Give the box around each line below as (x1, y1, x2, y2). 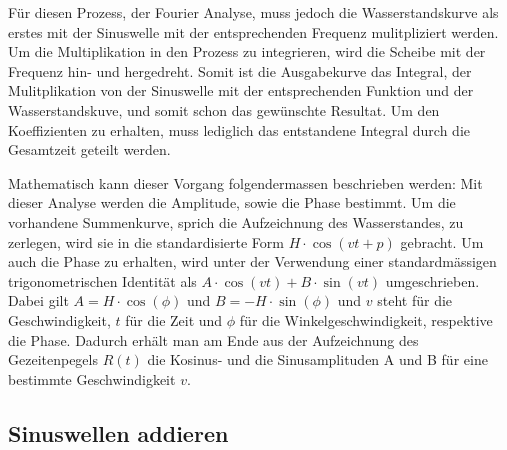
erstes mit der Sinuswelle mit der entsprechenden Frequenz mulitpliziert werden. (8, 21, 499, 42)
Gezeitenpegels (8, 349, 98, 370)
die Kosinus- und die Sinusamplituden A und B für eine (147, 349, 488, 370)
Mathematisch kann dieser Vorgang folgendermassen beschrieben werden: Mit (8, 172, 483, 193)
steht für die (377, 290, 453, 311)
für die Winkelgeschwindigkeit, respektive (239, 309, 493, 330)
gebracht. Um (400, 231, 484, 252)
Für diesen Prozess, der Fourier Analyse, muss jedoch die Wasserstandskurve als (8, 2, 499, 22)
